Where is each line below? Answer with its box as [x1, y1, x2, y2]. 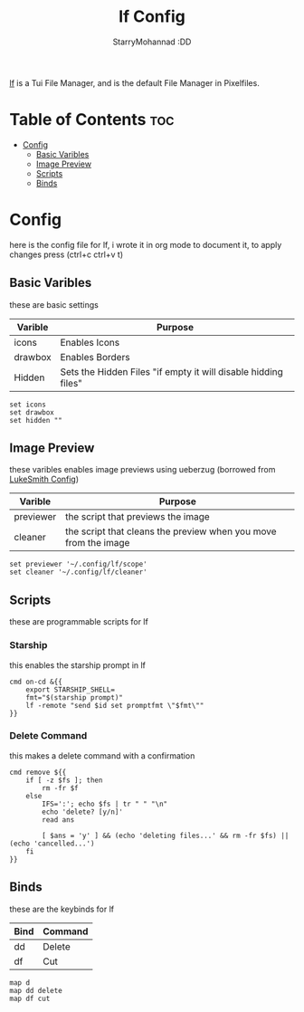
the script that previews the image [64, 511, 210, 523]
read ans [42, 815, 75, 825]
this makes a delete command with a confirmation [9, 749, 195, 761]
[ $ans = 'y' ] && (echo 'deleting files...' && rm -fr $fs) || [42, 831, 290, 840]
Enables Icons [60, 336, 120, 348]
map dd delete [9, 986, 63, 995]
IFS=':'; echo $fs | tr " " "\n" [42, 799, 168, 808]
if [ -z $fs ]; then [25, 776, 103, 785]
